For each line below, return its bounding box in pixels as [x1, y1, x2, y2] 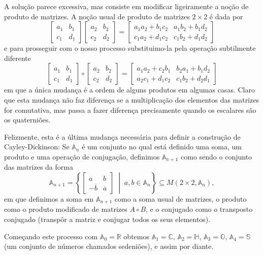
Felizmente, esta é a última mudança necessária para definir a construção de [4, 131, 241, 142]
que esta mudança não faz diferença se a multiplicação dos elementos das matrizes [4, 94, 259, 105]
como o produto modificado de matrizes [4, 204, 127, 214]
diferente [4, 52, 31, 63]
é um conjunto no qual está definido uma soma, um [82, 141, 242, 152]
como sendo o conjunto [181, 151, 252, 162]
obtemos [123, 231, 149, 241]
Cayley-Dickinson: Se [4, 141, 70, 152]
